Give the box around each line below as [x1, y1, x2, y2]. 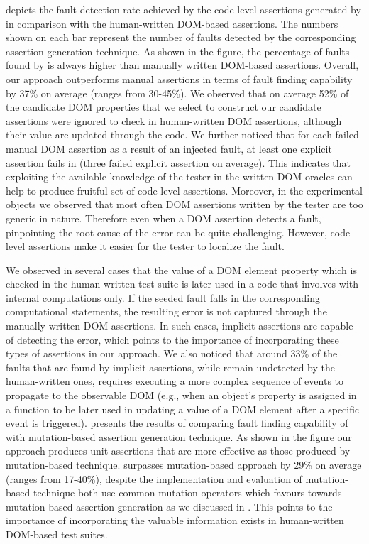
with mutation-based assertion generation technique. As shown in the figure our [6, 429, 352, 444]
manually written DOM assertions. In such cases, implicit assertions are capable [6, 318, 353, 333]
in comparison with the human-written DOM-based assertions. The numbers [6, 16, 338, 31]
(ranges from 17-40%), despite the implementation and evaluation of [6, 471, 302, 486]
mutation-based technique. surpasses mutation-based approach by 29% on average [6, 457, 362, 472]
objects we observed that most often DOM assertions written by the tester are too [6, 197, 363, 212]
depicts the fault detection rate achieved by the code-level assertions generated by [6, 2, 361, 16]
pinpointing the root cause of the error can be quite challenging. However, [6, 224, 327, 239]
